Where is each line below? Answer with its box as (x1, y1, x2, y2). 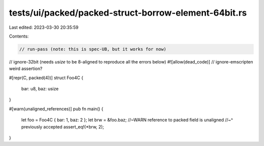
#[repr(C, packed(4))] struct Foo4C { (9, 75, 84, 81)
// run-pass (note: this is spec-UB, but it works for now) (19, 46, 167, 52)
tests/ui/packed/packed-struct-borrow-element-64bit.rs (9, 7, 247, 18)
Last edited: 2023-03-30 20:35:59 (9, 24, 79, 30)
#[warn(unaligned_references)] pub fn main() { (9, 105, 104, 112)
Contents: (9, 33, 29, 39)
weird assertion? (9, 66, 43, 72)
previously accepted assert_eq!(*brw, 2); (21, 124, 105, 129)
